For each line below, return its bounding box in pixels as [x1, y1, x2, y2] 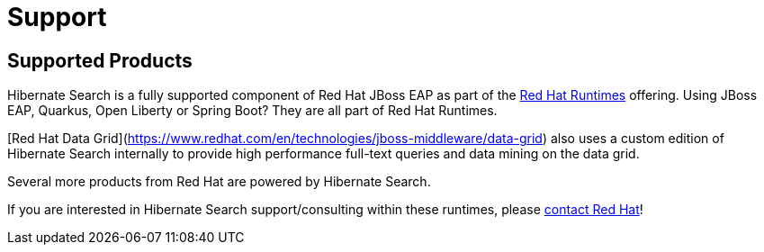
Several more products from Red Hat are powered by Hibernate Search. [7, 174, 431, 190]
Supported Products [7, 49, 193, 72]
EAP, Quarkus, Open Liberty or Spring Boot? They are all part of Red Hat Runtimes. [7, 103, 498, 119]
